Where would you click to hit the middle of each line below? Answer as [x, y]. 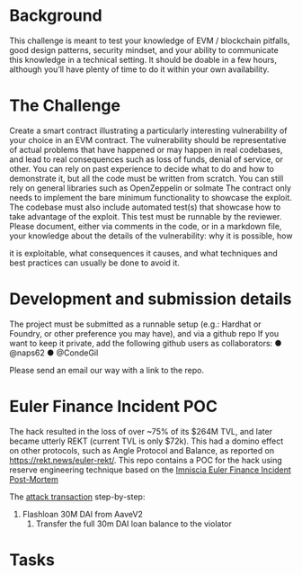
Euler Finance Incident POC [114, 407]
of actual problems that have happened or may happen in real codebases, [146, 149]
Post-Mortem [34, 479]
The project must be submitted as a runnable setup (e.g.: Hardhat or [136, 324]
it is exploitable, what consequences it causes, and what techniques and [144, 253]
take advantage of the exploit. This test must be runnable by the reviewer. [146, 216]
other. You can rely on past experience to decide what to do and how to [142, 168]
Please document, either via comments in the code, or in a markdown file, [146, 226]
